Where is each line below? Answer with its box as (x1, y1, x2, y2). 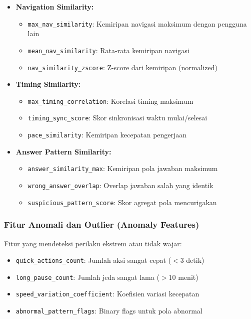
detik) (186, 255, 204, 265)
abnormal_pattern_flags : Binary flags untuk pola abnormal (15, 305, 202, 316)
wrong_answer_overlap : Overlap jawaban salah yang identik (27, 180, 213, 190)
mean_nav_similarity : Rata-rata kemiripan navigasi (27, 45, 189, 55)
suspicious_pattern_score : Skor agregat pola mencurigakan (27, 197, 217, 207)
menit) (178, 271, 198, 282)
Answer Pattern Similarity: (15, 146, 111, 156)
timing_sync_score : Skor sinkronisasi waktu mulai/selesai (27, 112, 207, 123)
